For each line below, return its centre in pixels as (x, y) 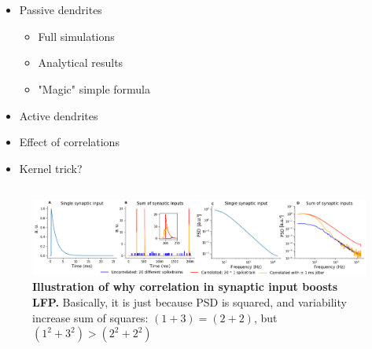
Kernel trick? (51, 168)
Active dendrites (59, 115)
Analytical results (81, 62)
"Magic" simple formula (94, 88)
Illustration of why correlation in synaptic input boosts (185, 287)
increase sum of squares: (90, 317)
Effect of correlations (69, 142)
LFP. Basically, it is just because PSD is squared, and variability (190, 301)
